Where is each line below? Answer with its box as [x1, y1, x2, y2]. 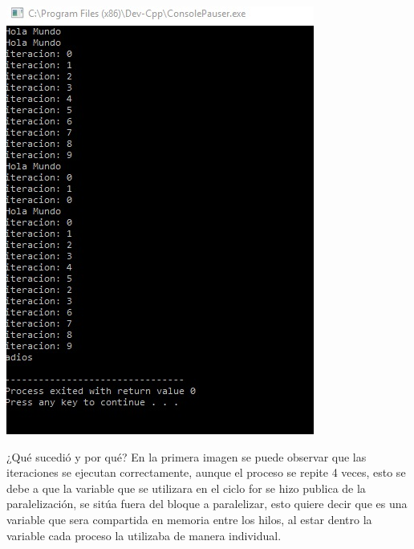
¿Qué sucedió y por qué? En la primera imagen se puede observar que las [6, 448, 367, 465]
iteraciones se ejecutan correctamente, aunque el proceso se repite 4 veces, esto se [6, 464, 406, 481]
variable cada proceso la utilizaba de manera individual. [6, 527, 282, 543]
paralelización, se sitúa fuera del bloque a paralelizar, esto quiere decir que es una [6, 495, 408, 512]
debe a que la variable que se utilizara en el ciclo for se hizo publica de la [6, 479, 366, 496]
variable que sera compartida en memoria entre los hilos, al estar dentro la [6, 510, 372, 527]
